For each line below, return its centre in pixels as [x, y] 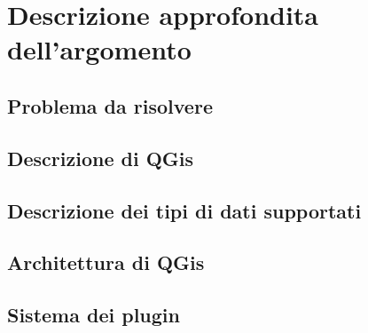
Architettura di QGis [106, 262]
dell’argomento [99, 49]
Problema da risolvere [110, 105]
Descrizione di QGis [101, 158]
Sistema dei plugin [94, 315]
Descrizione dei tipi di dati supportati [184, 210]
